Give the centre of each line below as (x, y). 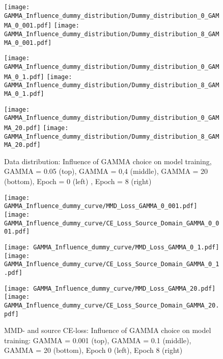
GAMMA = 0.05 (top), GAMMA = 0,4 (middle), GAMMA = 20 (106, 171)
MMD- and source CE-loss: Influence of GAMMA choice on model (108, 330)
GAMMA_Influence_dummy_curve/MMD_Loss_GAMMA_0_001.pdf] (101, 206)
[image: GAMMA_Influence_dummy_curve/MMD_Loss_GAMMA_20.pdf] (110, 288)
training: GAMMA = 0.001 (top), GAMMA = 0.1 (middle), (98, 340)
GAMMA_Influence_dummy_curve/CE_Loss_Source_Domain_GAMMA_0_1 (112, 264)
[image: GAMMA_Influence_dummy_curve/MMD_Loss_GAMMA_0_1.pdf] (112, 247)
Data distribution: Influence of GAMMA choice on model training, (108, 161)
